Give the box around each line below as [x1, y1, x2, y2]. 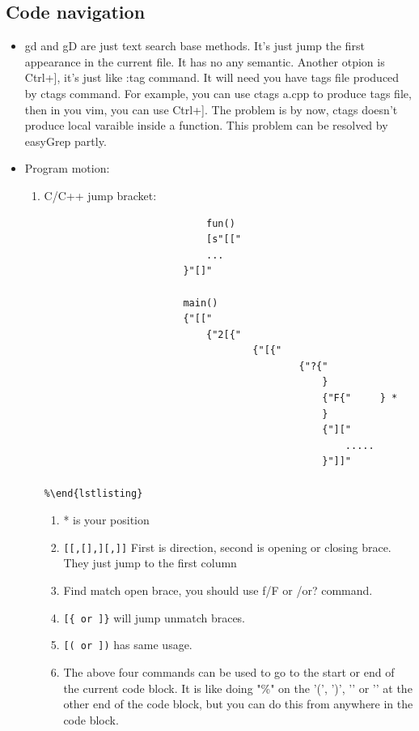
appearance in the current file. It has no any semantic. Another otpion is [24, 53, 385, 70]
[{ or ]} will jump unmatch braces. [63, 609, 246, 626]
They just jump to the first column [63, 554, 237, 571]
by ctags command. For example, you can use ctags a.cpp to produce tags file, [24, 84, 412, 101]
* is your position [63, 511, 150, 528]
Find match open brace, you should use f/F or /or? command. [63, 582, 373, 599]
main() [183, 297, 218, 309]
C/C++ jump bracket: [44, 186, 157, 203]
